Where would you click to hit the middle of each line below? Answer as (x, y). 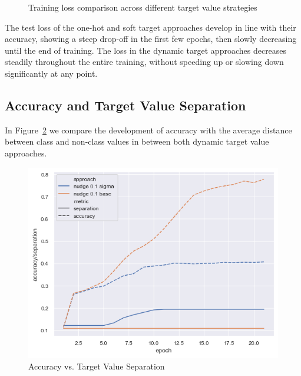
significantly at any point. (51, 73)
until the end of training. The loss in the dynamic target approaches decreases (146, 50)
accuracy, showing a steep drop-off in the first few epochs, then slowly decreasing (151, 39)
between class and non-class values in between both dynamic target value (137, 141)
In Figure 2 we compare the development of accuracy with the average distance (148, 130)
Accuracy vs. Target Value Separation (97, 366)
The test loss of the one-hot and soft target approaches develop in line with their (150, 27)
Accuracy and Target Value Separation (125, 105)
